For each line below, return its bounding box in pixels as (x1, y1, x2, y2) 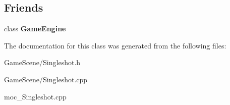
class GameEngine (4, 23, 66, 34)
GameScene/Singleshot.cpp (4, 74, 88, 84)
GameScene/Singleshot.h (4, 57, 81, 68)
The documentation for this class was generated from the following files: (4, 40, 226, 50)
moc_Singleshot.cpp (4, 91, 67, 101)
